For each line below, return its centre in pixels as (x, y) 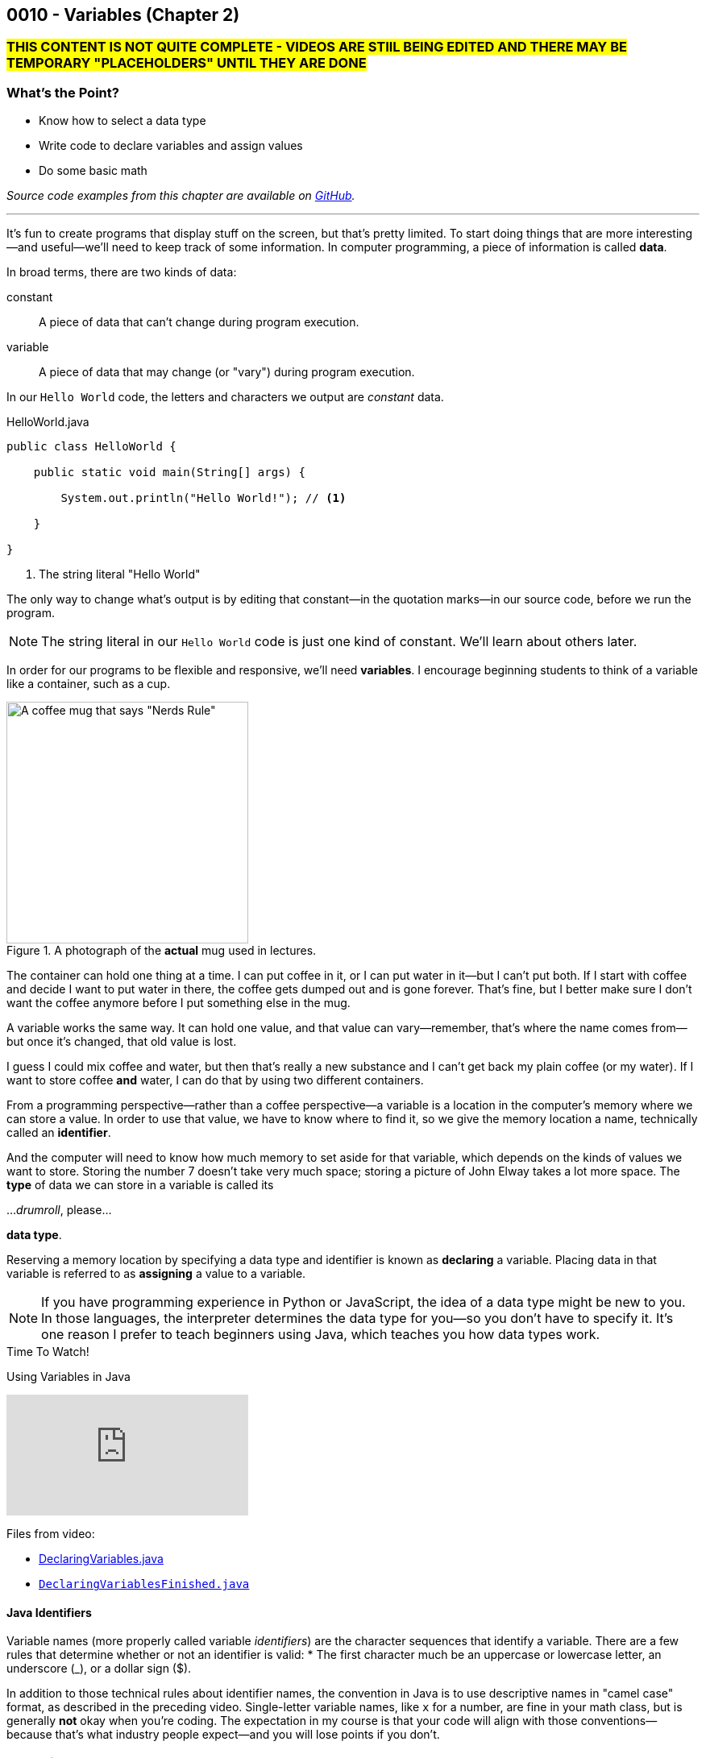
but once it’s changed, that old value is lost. (122, 1042)
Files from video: (51, 1534)
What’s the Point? (63, 92)
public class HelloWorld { (91, 447)
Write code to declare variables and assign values (171, 146)
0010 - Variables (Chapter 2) (123, 15)
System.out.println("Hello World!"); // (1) (203, 498)
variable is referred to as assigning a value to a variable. (156, 1274)
